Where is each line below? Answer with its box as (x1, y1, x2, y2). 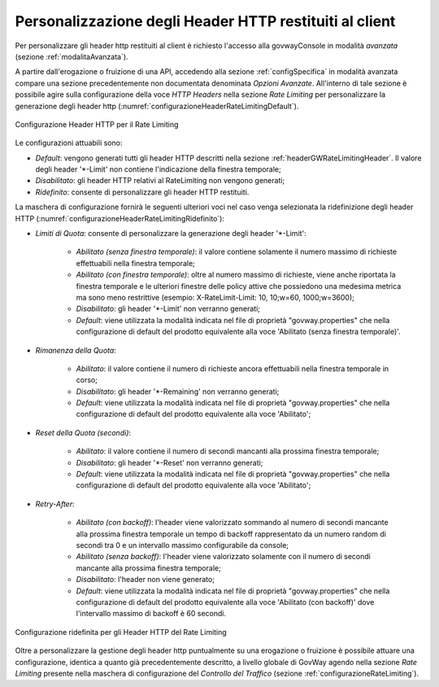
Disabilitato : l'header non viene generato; (76, 575, 215, 584)
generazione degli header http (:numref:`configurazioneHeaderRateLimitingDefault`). (15, 101, 299, 111)
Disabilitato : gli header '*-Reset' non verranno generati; (76, 457, 263, 467)
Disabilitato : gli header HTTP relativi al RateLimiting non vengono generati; (35, 176, 285, 186)
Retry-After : (35, 499, 75, 509)
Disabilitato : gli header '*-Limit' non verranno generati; (76, 304, 260, 313)
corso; (76, 375, 98, 385)
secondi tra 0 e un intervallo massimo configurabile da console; (76, 540, 289, 549)
